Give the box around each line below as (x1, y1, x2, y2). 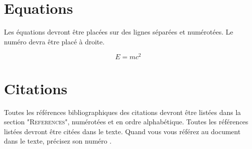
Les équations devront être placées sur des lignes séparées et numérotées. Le (4, 27, 233, 37)
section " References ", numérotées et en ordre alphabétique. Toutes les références (4, 116, 249, 127)
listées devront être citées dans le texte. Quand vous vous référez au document (4, 126, 241, 136)
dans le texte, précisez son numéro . (4, 136, 112, 146)
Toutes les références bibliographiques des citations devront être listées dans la (4, 107, 241, 117)
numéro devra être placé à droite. (4, 36, 105, 46)
